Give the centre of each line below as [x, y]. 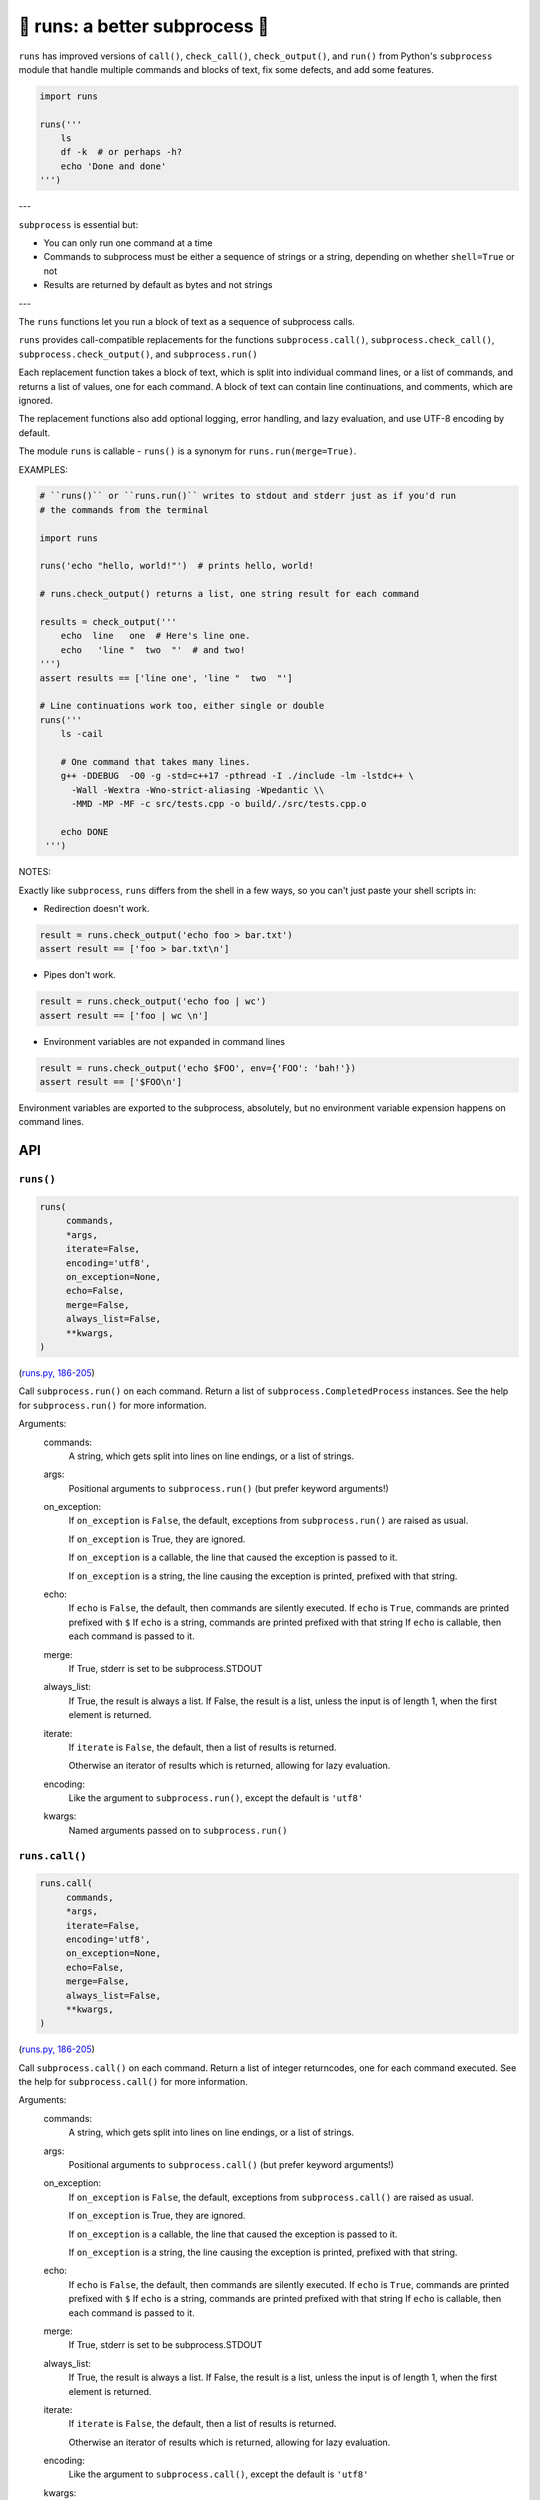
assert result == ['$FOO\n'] [111, 1082]
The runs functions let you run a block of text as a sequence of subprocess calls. [186, 321]
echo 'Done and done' [113, 166]
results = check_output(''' [108, 621]
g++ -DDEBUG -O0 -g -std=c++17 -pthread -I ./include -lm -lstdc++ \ [237, 776]
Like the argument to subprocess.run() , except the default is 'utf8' [216, 1798]
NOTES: [35, 872]
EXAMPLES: [43, 469]
